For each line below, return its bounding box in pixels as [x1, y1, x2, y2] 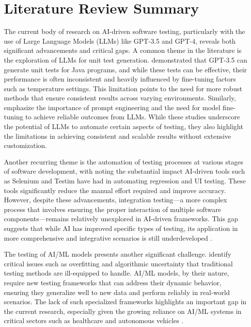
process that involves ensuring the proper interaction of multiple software [4, 204, 221, 214]
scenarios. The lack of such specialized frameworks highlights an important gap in [4, 296, 247, 307]
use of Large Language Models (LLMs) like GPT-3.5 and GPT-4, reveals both [4, 35, 236, 46]
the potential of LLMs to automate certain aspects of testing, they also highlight [4, 121, 243, 131]
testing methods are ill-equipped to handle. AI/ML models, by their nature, [4, 268, 229, 278]
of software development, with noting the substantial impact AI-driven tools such [4, 166, 245, 176]
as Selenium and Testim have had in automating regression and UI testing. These [4, 176, 246, 186]
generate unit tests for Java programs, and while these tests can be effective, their [4, 64, 247, 74]
